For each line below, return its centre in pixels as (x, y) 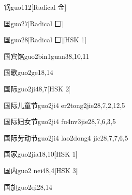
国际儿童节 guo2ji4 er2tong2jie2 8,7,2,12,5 (65, 105)
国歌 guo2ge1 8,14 (29, 72)
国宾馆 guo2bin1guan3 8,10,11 (47, 56)
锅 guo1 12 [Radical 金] (35, 7)
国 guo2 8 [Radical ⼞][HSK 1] (45, 40)
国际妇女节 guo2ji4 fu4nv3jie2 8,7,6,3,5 (60, 121)
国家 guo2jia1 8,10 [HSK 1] (41, 154)
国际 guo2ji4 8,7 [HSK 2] (37, 88)
